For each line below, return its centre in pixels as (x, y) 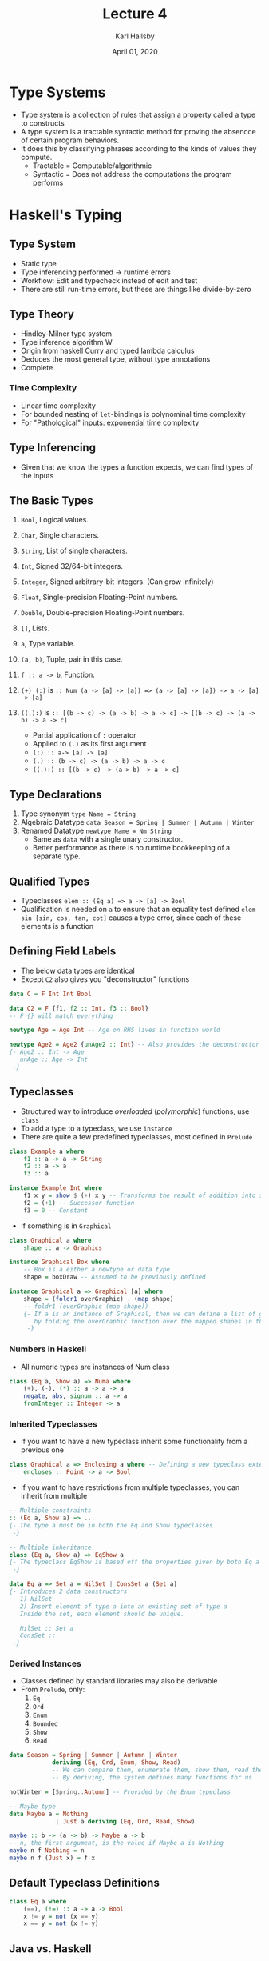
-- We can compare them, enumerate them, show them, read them (159, 1770)
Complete (37, 367)
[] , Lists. (35, 628)
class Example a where (47, 1151)
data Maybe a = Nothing (49, 1814)
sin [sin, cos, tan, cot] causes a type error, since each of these (131, 918)
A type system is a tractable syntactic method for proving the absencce (138, 131)
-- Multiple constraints (50, 1511)
